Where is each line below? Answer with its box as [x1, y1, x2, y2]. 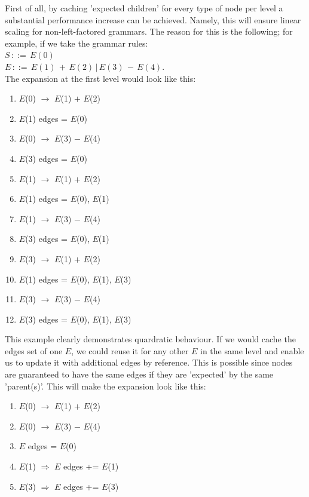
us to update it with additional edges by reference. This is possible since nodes [5, 356, 293, 369]
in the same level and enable [200, 344, 304, 357]
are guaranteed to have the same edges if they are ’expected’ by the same [5, 368, 274, 381]
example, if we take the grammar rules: [5, 36, 148, 49]
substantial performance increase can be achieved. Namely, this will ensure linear [5, 13, 301, 26]
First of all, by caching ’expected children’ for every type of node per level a [5, 2, 283, 14]
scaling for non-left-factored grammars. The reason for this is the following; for [5, 25, 293, 38]
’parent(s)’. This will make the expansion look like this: [5, 379, 206, 392]
